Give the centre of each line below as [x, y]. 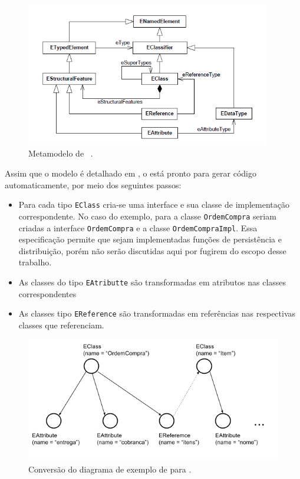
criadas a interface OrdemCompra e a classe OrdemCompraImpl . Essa [138, 227]
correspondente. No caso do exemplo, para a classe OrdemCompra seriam [147, 216]
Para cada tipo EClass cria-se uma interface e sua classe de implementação [154, 204]
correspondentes [47, 293]
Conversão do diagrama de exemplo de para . [110, 469]
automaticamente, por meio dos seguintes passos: [93, 184]
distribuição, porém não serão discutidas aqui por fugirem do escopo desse [152, 250]
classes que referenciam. [61, 325]
